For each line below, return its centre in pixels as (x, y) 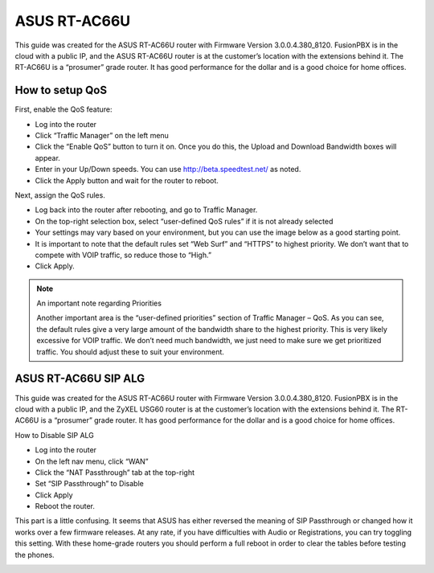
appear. (47, 158)
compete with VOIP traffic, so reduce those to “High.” (123, 255)
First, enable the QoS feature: (63, 109)
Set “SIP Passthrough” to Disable (89, 484)
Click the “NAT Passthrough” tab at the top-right (115, 472)
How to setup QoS (61, 90)
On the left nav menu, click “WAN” (92, 461)
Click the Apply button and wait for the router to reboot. (127, 180)
